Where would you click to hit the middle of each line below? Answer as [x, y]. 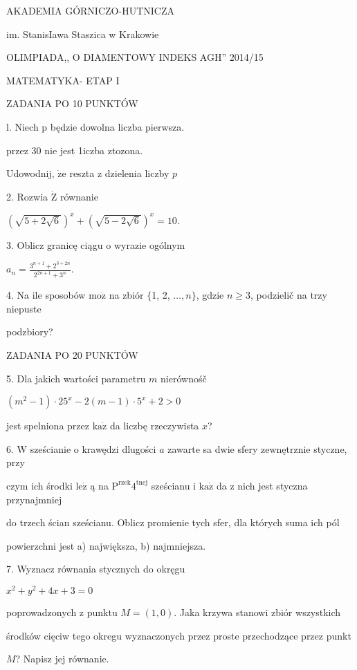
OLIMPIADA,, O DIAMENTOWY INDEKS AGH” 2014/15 [135, 57]
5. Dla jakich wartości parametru [76, 378]
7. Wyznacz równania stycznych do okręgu [96, 569]
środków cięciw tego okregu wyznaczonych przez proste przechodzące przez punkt [179, 635]
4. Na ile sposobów [46, 295]
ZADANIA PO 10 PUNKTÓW [72, 103]
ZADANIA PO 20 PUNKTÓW [72, 354]
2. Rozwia [27, 196]
